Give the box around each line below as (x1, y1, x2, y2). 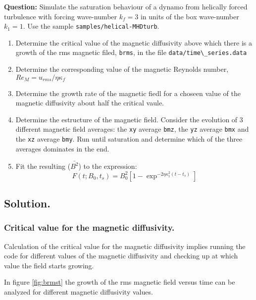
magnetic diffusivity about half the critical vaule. (15, 98, 164, 108)
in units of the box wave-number (140, 11, 239, 21)
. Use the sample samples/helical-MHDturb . (23, 21, 159, 31)
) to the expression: (78, 161, 137, 171)
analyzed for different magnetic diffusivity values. (4, 287, 153, 297)
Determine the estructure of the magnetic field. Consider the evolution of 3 (15, 114, 243, 124)
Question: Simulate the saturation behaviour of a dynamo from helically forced (4, 1, 248, 11)
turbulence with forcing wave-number (4, 11, 117, 21)
